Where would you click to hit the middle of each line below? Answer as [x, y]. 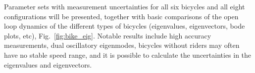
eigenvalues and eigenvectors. [48, 64]
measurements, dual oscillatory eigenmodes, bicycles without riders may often [122, 45]
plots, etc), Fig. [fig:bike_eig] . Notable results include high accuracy [108, 35]
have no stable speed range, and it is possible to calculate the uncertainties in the [128, 55]
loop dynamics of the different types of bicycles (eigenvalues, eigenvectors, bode [125, 26]
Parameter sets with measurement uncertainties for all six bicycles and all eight [125, 6]
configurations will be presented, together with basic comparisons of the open [121, 16]
